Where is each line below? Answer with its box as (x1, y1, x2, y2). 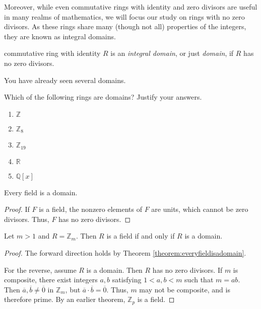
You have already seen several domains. (4, 74, 126, 85)
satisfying (112, 274, 142, 285)
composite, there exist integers (4, 274, 98, 285)
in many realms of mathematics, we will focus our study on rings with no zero (4, 11, 245, 22)
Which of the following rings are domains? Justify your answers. (4, 92, 202, 102)
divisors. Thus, (4, 213, 49, 224)
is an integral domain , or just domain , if (110, 48, 234, 58)
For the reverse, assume (4, 264, 77, 275)
